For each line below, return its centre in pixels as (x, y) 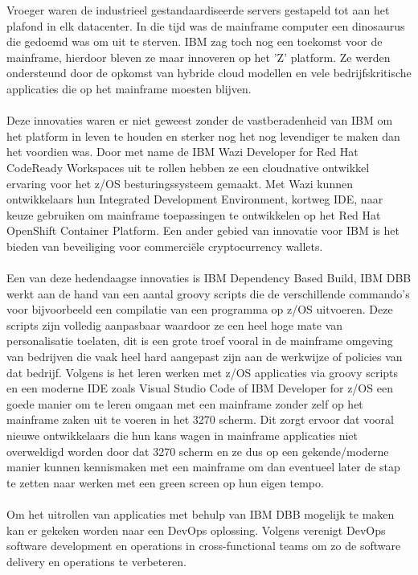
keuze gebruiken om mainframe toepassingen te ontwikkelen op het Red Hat (194, 214)
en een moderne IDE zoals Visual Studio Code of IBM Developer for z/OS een (200, 388)
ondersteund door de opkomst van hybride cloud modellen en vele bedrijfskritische (209, 73)
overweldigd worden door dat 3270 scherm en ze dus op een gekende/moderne (198, 451)
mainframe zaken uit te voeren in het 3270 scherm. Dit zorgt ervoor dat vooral (200, 419)
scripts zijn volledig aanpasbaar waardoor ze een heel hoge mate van (175, 324)
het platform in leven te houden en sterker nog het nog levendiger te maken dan (203, 136)
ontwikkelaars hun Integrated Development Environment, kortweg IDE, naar (195, 199)
